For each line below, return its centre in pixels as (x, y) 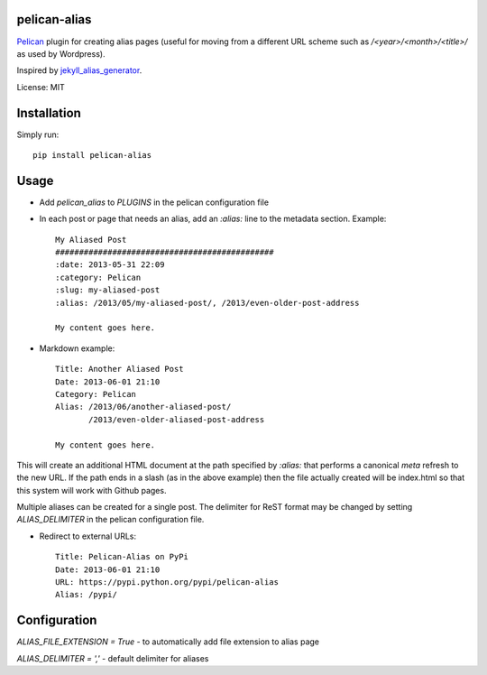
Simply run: (38, 134)
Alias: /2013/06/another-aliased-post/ (143, 407)
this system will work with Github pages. (92, 490)
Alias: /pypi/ (86, 595)
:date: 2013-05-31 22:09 (110, 265)
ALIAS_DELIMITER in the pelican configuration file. (110, 520)
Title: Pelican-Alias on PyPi (122, 557)
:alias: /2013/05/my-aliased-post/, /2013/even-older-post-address (207, 303)
